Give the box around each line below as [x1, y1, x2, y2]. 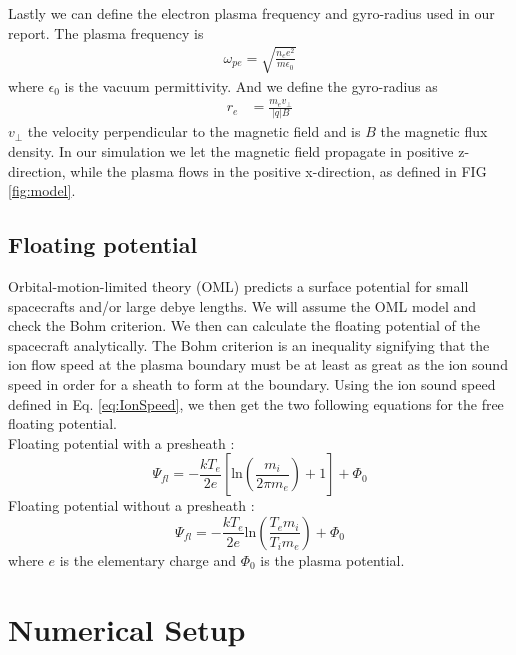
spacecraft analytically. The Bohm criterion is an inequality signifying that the [8, 334, 490, 355]
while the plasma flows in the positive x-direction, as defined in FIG [70, 160, 487, 181]
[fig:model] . [8, 180, 76, 201]
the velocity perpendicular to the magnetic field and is [27, 121, 361, 142]
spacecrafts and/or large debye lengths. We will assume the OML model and [8, 295, 477, 316]
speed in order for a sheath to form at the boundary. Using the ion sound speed [8, 373, 496, 394]
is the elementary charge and [59, 549, 236, 570]
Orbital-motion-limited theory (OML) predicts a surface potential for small [8, 276, 469, 296]
